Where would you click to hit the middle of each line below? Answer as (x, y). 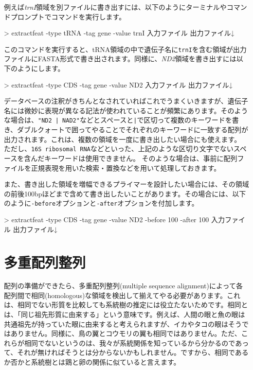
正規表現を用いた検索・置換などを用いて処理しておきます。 (126, 167)
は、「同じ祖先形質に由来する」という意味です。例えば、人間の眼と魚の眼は (125, 314)
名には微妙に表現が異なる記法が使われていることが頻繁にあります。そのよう (126, 110)
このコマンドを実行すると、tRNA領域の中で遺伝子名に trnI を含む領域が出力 (125, 49)
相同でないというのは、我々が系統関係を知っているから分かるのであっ (136, 343)
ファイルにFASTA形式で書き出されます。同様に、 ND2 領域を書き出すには (120, 59)
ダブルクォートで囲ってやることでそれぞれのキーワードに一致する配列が (133, 130)
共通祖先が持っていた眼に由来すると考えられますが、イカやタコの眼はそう (123, 324)
